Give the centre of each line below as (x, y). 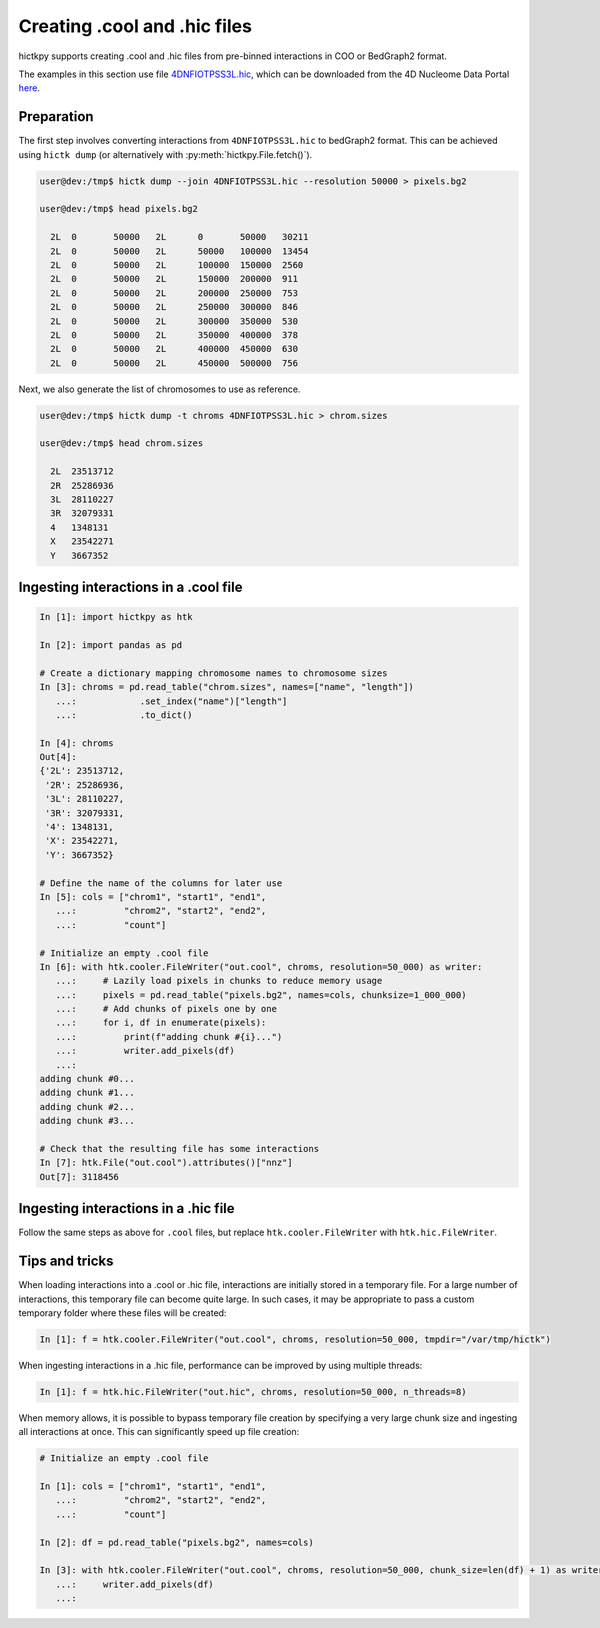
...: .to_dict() (124, 714)
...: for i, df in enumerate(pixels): (161, 1023)
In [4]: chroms (76, 743)
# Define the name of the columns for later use (161, 883)
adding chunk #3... (87, 1121)
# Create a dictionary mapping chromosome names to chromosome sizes (213, 673)
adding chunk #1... (87, 1093)
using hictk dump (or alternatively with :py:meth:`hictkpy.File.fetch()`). (165, 154)
